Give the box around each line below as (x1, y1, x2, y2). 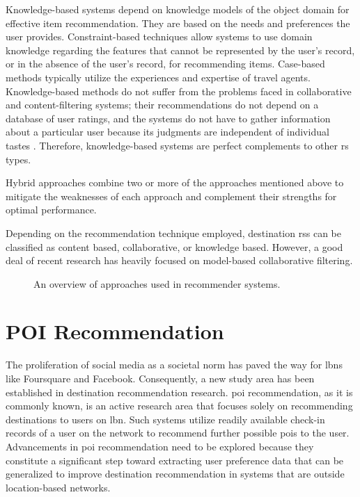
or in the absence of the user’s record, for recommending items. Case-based (6, 56, 325, 71)
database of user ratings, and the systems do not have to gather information (6, 111, 331, 125)
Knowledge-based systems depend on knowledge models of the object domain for (6, 2, 350, 16)
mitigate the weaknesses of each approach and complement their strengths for (6, 188, 337, 203)
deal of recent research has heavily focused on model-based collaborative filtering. (6, 253, 353, 268)
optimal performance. (6, 202, 97, 217)
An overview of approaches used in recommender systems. (33, 276, 281, 291)
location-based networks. (6, 480, 111, 494)
